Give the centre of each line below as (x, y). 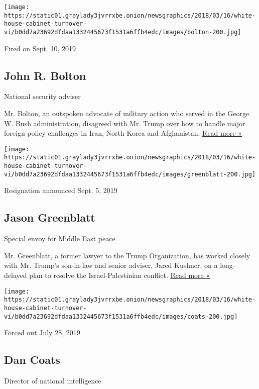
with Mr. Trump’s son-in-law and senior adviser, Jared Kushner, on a (111, 265)
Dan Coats (32, 360)
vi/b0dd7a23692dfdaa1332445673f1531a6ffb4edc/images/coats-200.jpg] (121, 316)
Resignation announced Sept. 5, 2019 (61, 190)
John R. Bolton (45, 75)
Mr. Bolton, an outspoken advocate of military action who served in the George (127, 113)
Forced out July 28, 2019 (42, 332)
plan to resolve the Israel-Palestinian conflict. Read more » (120, 275)
